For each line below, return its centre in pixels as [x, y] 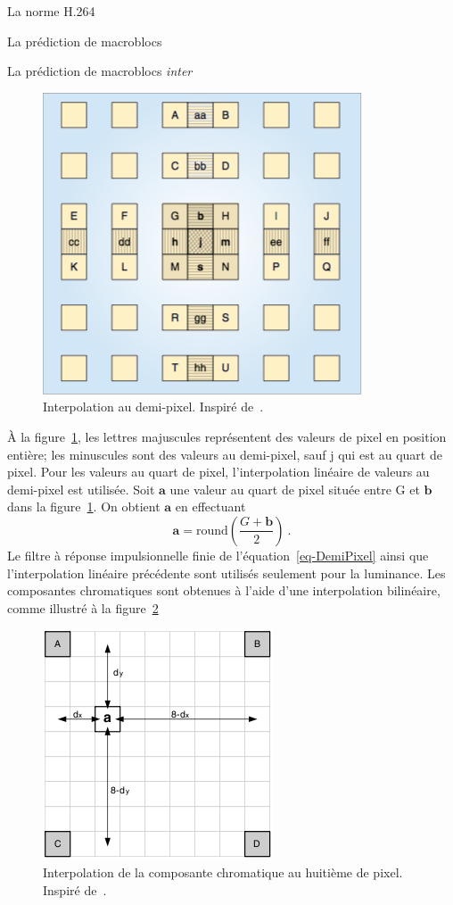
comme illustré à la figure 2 [83, 607]
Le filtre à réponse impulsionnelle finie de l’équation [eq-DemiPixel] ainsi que [218, 555]
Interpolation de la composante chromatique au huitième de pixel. [223, 872]
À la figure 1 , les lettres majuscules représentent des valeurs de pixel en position [227, 436]
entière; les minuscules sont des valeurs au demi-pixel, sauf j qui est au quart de [225, 454]
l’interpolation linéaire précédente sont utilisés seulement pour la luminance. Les [226, 573]
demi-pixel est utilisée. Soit [81, 489]
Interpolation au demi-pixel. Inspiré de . [153, 407]
